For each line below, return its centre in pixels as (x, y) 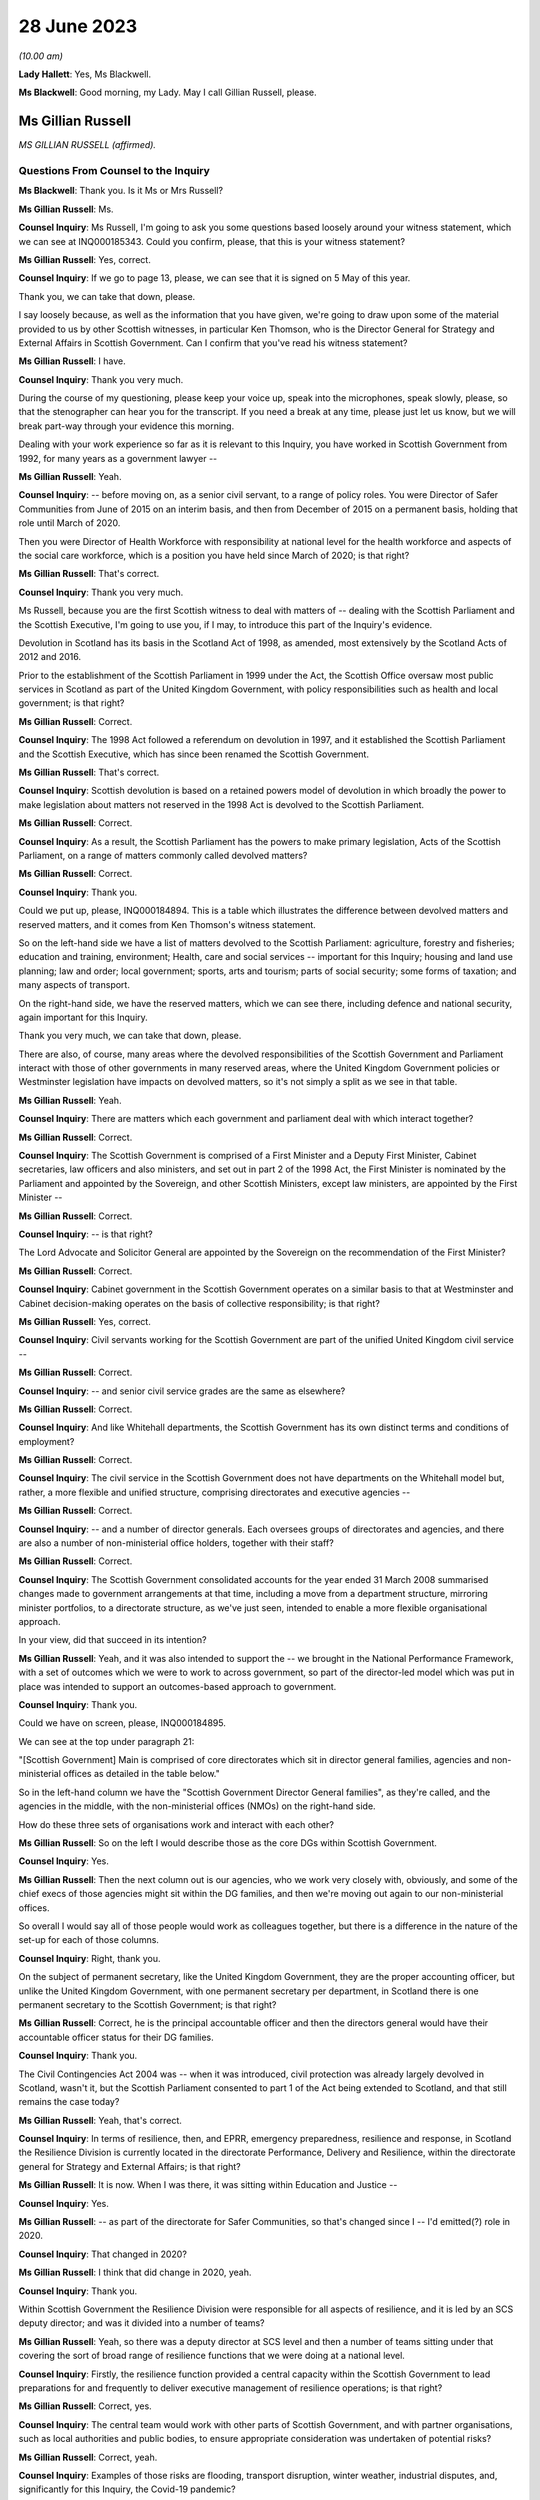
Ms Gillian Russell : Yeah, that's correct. (100, 2120)
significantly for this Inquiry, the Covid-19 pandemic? (127, 2489)
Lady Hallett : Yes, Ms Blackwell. (85, 74)
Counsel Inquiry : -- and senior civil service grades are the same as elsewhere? (182, 1391)
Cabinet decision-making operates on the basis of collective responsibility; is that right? (199, 1303)
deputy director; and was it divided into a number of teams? (141, 2323)
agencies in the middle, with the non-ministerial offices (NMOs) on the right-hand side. (197, 1806)
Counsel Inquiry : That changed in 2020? (102, 2254)
